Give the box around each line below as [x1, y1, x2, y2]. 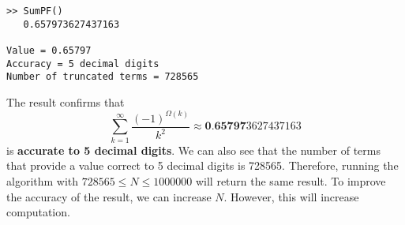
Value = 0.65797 [6, 44, 92, 56]
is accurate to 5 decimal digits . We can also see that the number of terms [6, 141, 381, 158]
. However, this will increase [223, 188, 359, 204]
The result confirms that [6, 93, 125, 110]
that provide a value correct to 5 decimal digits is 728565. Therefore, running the [6, 157, 399, 174]
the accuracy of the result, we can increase [6, 188, 212, 204]
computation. [6, 204, 70, 220]
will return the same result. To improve [195, 172, 386, 189]
